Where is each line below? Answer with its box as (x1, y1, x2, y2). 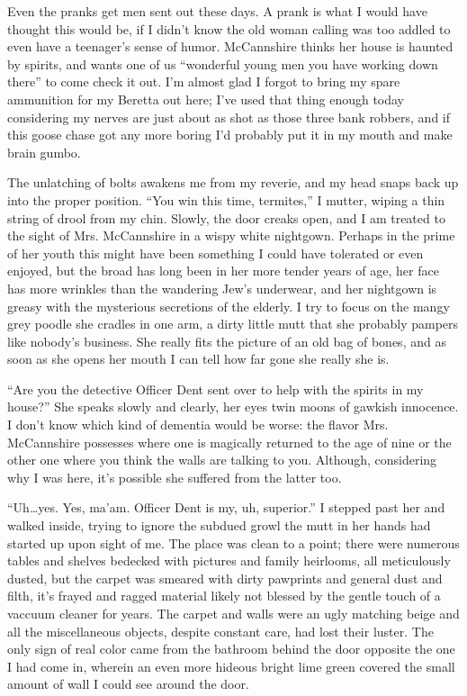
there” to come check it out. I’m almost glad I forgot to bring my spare (7, 72, 400, 91)
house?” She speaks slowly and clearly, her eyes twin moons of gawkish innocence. (7, 397, 459, 416)
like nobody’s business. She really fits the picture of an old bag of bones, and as (7, 331, 446, 350)
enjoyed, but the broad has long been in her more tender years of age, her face (7, 261, 439, 280)
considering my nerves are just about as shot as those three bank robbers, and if (7, 107, 451, 126)
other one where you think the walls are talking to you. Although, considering (7, 450, 437, 469)
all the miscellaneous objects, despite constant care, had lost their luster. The (7, 621, 434, 640)
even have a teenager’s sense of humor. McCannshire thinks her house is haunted (7, 37, 454, 56)
